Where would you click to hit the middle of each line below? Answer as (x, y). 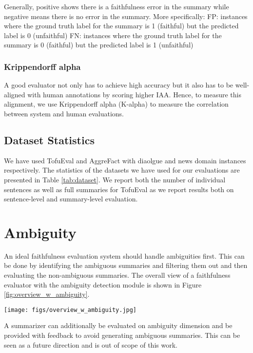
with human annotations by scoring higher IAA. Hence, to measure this (134, 94)
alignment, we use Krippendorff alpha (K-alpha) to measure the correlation (116, 104)
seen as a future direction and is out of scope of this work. (91, 344)
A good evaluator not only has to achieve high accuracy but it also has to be (119, 85)
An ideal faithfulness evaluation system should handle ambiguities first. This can (124, 255)
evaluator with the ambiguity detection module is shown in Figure (103, 284)
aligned (15, 94)
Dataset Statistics (49, 140)
